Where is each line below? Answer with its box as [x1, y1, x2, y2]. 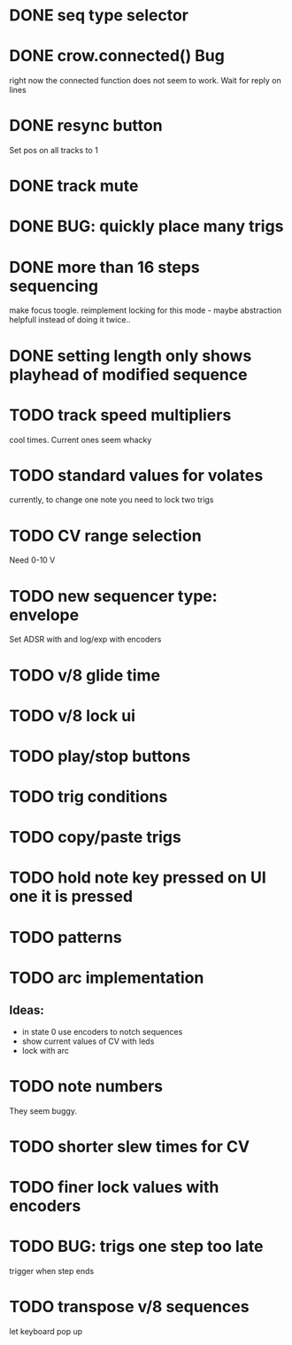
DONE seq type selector [9, 5, 188, 26]
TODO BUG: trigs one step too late [9, 1237, 264, 1256]
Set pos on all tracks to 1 [9, 145, 99, 156]
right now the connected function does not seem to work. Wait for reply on [9, 75, 281, 86]
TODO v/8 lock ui [9, 705, 135, 726]
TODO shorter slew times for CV [9, 1136, 250, 1156]
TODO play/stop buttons [9, 746, 191, 766]
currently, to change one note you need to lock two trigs [9, 494, 214, 505]
